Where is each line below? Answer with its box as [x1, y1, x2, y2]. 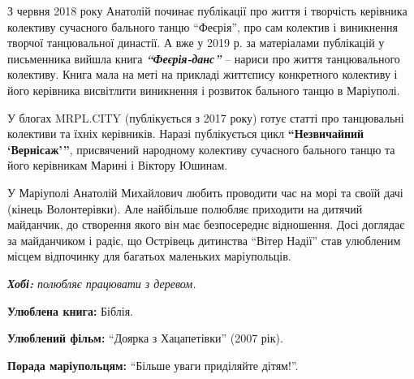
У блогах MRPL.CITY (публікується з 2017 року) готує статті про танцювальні [7, 109, 404, 126]
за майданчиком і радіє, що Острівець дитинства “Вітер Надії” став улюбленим [7, 231, 401, 248]
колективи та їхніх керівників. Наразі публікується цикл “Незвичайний [7, 125, 364, 142]
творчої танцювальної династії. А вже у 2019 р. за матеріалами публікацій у [7, 34, 385, 51]
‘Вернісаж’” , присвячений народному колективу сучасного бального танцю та [7, 140, 395, 157]
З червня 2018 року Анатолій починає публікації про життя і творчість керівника [7, 2, 408, 19]
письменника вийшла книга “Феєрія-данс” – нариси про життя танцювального [7, 50, 400, 67]
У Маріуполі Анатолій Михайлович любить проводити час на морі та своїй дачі [7, 183, 403, 200]
